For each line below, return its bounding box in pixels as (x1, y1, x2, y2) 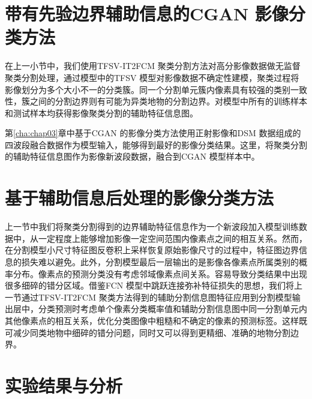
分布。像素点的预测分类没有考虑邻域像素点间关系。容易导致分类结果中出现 (13, 267, 307, 280)
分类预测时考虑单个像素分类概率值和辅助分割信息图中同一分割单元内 (38, 302, 307, 315)
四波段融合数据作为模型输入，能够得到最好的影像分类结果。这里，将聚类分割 (5, 138, 307, 151)
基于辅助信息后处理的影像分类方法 (5, 185, 274, 210)
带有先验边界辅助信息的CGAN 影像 (5, 1, 289, 26)
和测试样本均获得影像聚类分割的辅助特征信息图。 (5, 106, 198, 119)
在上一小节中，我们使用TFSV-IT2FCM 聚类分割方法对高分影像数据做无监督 (5, 59, 301, 72)
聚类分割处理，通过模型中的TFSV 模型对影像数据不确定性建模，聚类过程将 (5, 71, 299, 83)
